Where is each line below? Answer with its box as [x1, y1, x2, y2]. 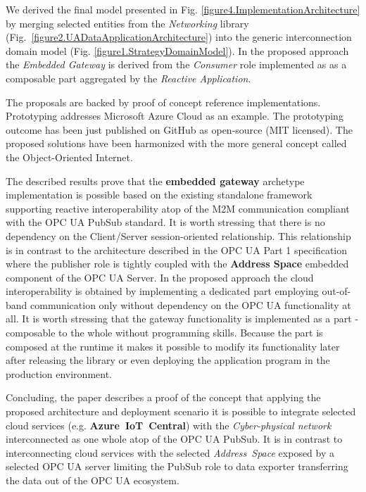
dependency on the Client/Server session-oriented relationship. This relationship [6, 228, 351, 243]
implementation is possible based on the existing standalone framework [6, 187, 313, 202]
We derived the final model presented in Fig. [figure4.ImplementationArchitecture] [6, 2, 360, 16]
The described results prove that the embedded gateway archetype [6, 173, 305, 188]
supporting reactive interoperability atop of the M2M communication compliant [6, 201, 350, 215]
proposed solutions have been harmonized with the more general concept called [6, 136, 347, 151]
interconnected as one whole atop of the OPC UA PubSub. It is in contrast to [6, 431, 343, 446]
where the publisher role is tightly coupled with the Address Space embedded [6, 256, 349, 271]
